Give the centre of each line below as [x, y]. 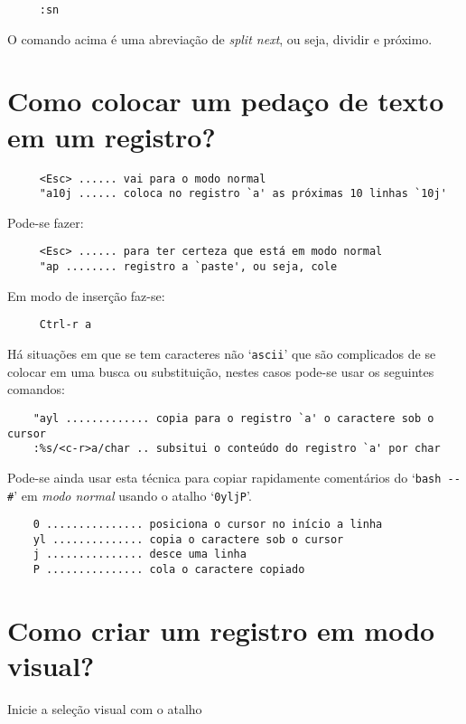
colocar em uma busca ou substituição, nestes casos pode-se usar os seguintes [221, 371]
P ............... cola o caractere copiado [169, 570]
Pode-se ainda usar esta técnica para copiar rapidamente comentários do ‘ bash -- [234, 477]
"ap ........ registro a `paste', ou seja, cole [188, 267]
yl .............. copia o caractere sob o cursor [188, 539]
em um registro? [112, 136]
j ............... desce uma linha [140, 555]
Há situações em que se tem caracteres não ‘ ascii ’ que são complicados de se [222, 354]
